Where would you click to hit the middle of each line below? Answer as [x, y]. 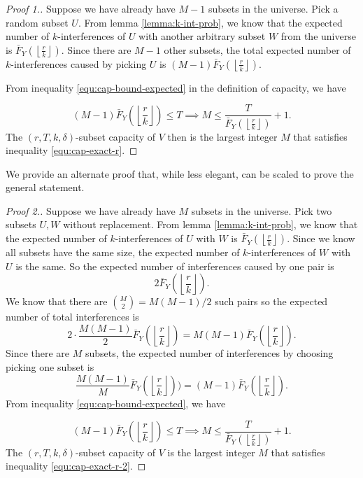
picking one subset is [50, 366]
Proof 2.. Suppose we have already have [91, 210]
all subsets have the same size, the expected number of [123, 252]
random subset [37, 22]
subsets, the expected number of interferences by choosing [209, 353]
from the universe [318, 36]
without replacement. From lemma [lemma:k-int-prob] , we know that [211, 224]
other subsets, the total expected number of [257, 49]
